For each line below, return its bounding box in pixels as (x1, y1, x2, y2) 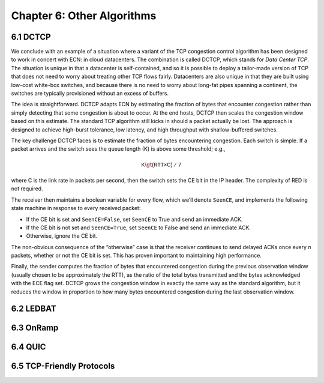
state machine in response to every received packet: (11, 205, 141, 212)
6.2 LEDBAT (11, 304, 56, 314)
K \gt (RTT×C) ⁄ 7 (141, 161, 182, 168)
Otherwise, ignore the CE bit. (26, 232, 98, 240)
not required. (11, 185, 43, 192)
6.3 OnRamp (11, 323, 59, 333)
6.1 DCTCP (11, 32, 51, 42)
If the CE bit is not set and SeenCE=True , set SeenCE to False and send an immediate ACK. (26, 224, 251, 231)
